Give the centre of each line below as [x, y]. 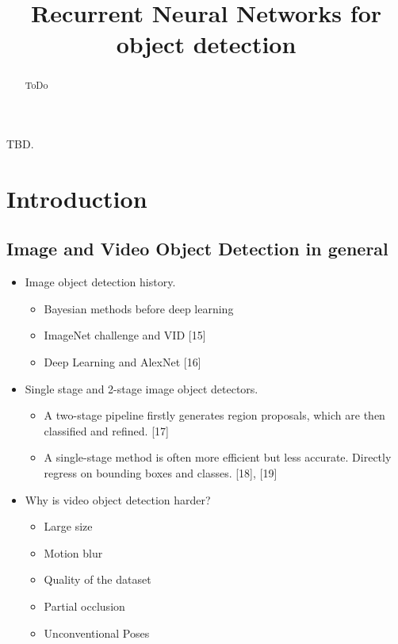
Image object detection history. [100, 282]
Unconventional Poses [97, 632]
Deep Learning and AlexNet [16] [122, 361]
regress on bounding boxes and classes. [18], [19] [161, 472]
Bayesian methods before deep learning [139, 308]
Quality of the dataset [98, 579]
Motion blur [73, 552]
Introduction [77, 198]
